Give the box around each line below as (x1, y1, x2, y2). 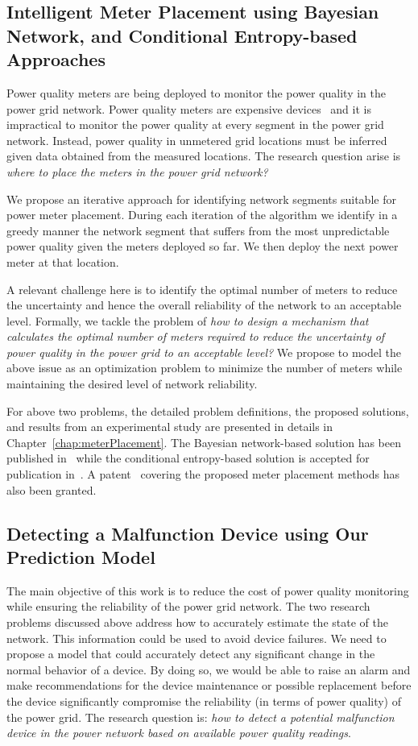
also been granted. (6, 481, 97, 498)
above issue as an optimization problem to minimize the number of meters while (6, 359, 403, 376)
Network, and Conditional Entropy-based (6, 23, 358, 48)
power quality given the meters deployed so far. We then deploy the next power (6, 238, 399, 255)
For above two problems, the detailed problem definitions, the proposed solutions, (6, 402, 409, 419)
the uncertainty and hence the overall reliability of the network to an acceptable (6, 296, 402, 313)
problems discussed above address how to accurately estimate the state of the (6, 614, 388, 631)
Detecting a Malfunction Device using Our (6, 520, 369, 545)
